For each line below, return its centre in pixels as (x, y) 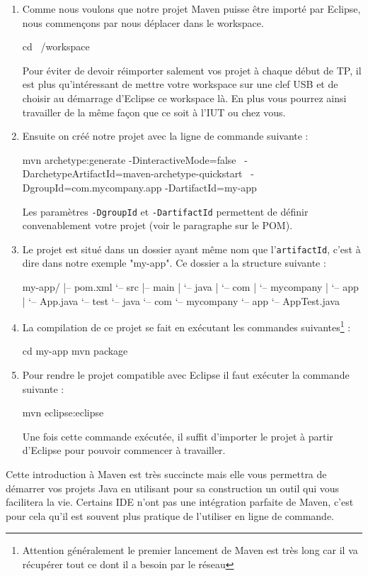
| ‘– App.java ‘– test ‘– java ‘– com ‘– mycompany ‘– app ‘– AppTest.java (181, 300)
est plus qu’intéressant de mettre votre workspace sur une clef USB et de (180, 84)
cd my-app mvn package (75, 351)
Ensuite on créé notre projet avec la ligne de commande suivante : (165, 136)
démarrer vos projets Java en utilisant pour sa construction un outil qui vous (173, 488)
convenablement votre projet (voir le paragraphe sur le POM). (157, 225)
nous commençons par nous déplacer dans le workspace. (143, 22)
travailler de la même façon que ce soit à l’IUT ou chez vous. (154, 112)
